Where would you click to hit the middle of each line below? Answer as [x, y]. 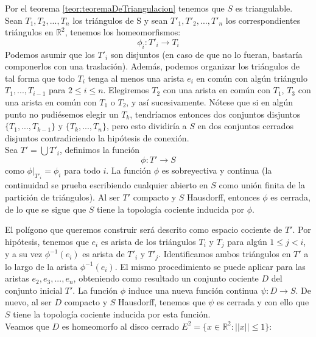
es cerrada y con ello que [263, 302]
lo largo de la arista [41, 266]
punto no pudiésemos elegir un [62, 114]
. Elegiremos [126, 90]
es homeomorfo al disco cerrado [120, 326]
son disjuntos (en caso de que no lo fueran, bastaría [206, 54]
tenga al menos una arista [136, 78]
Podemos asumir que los [50, 54]
